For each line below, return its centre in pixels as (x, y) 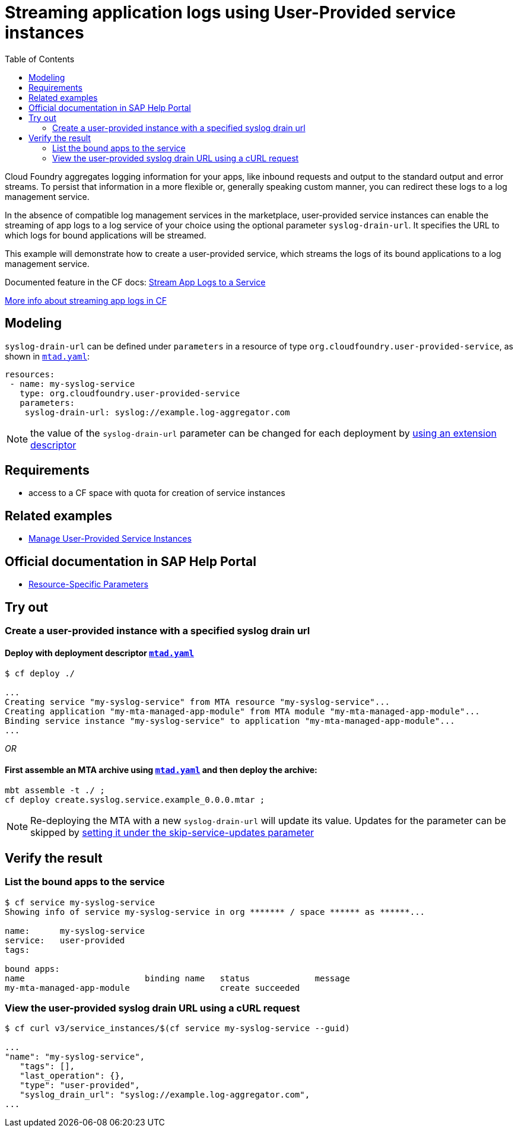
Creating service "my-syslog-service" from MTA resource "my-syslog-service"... (198, 702)
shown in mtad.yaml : (47, 356)
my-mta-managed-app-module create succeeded (152, 988)
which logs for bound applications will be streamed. (106, 235)
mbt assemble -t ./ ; (55, 791)
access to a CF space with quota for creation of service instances (157, 493)
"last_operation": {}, (72, 1076)
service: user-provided (65, 940)
